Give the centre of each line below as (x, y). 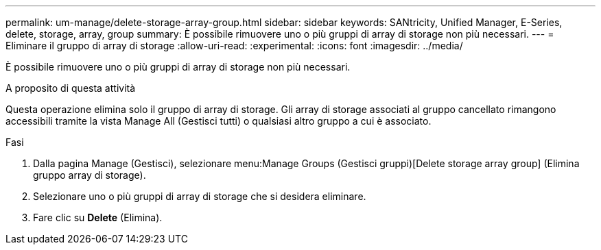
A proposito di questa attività (71, 88)
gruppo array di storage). (90, 175)
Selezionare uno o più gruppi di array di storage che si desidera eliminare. (200, 196)
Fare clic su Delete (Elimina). (98, 217)
